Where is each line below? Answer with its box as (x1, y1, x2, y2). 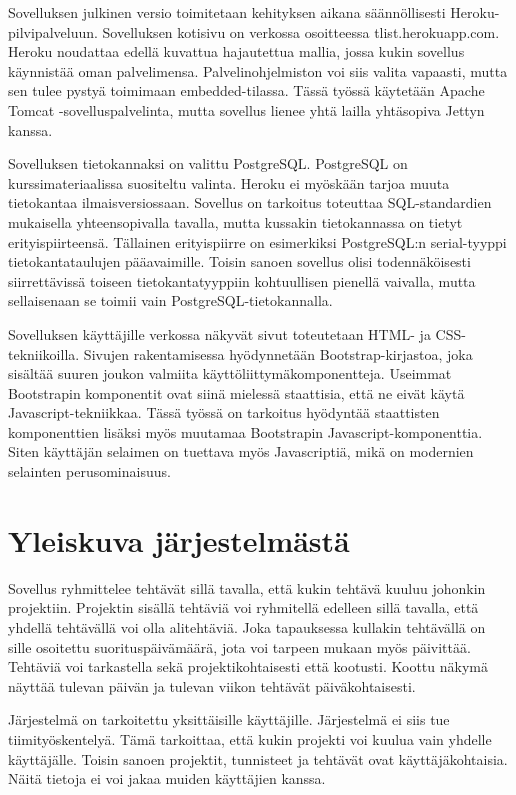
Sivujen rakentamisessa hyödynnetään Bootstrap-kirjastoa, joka (83, 343, 473, 364)
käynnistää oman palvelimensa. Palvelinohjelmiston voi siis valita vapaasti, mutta (8, 60, 508, 81)
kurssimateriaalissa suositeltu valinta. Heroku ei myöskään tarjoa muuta (8, 172, 450, 193)
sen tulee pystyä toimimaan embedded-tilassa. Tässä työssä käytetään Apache (8, 80, 485, 101)
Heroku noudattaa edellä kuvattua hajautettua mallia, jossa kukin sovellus (8, 41, 465, 62)
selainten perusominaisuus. (8, 461, 171, 482)
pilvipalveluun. (8, 21, 98, 42)
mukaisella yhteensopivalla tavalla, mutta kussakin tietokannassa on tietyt (8, 211, 463, 232)
